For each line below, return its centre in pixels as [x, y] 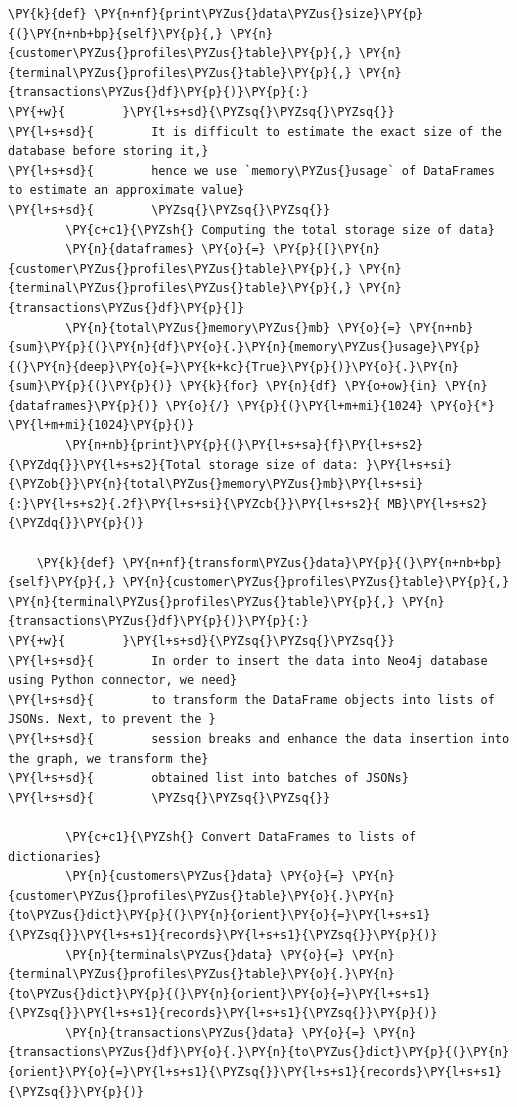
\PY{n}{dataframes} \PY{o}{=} [165, 249]
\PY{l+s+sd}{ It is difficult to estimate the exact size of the [255, 131]
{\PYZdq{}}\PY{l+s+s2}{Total [105, 464]
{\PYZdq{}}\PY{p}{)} [76, 523]
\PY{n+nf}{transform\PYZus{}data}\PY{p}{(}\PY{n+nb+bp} [312, 562]
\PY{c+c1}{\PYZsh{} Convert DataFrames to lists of [241, 836]
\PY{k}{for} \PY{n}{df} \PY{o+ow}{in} [308, 386]
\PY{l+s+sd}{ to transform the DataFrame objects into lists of [251, 699]
